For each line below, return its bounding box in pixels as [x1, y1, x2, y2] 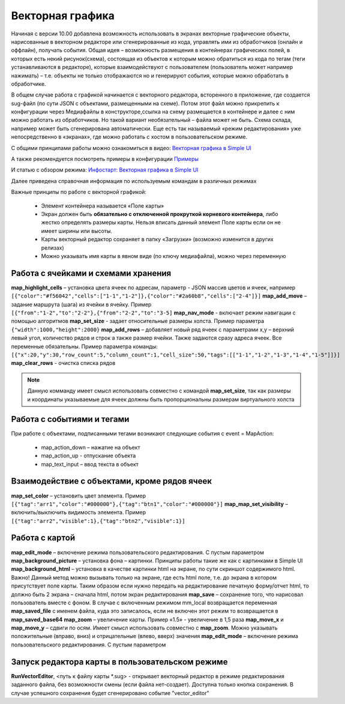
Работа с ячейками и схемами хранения [11, 268, 172, 278]
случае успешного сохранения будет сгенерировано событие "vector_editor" [11, 689, 209, 696]
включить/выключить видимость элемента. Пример [11, 509, 146, 516]
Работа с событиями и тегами [11, 414, 130, 424]
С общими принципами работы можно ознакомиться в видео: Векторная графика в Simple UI [11, 144, 252, 151]
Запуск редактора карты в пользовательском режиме [11, 657, 228, 667]
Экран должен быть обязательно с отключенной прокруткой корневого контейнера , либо [41, 210, 278, 217]
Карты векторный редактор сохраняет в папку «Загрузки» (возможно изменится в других [41, 236, 274, 243]
